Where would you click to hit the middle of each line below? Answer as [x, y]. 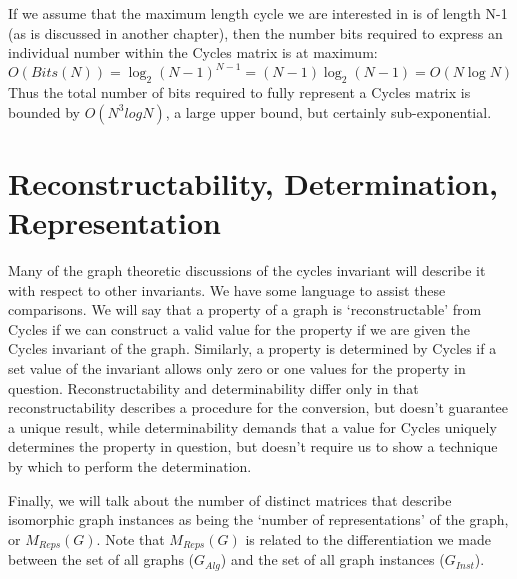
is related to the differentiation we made [368, 538]
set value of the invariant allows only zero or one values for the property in [237, 367]
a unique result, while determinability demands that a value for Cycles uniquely [252, 426]
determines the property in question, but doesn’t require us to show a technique [253, 446]
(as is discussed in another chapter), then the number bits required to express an [255, 32]
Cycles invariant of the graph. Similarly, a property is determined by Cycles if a [252, 348]
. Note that [130, 538]
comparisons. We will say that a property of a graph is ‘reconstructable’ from [245, 309]
